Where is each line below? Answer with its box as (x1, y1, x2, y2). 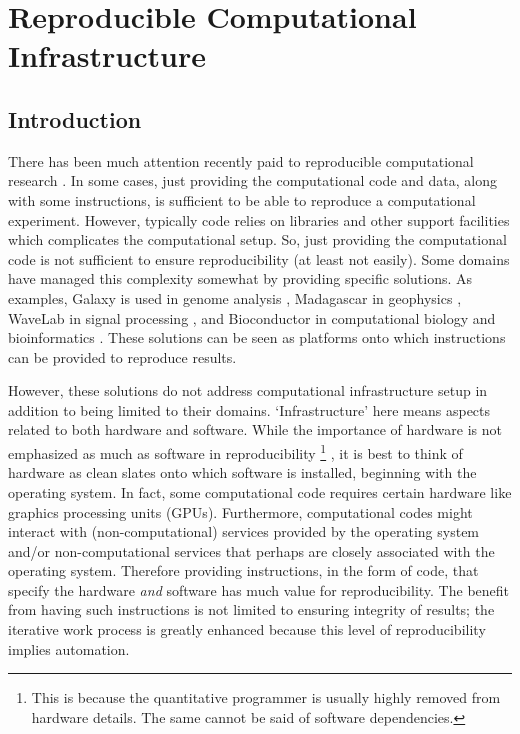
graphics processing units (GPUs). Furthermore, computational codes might (8, 501, 473, 522)
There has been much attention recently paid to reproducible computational (8, 150, 474, 171)
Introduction (8, 103, 142, 134)
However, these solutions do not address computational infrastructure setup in (8, 380, 488, 401)
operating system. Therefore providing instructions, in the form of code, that (8, 560, 479, 581)
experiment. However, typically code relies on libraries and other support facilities (8, 209, 510, 230)
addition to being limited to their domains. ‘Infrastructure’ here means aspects (8, 399, 491, 420)
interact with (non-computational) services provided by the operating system (8, 521, 480, 542)
